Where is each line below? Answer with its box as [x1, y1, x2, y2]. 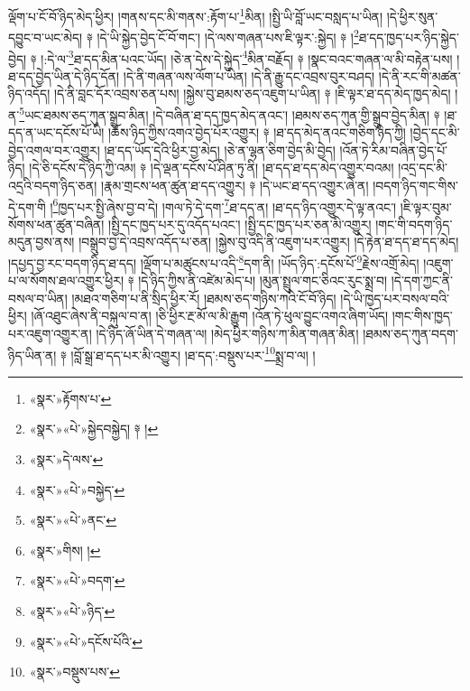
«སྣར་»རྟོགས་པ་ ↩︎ [29, 388, 112, 407]
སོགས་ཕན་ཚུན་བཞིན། [8, 214, 105, 233]
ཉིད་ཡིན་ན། [8, 345, 57, 364]
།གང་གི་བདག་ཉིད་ [375, 214, 453, 233]
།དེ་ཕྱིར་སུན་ [386, 6, 438, 25]
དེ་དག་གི [8, 197, 46, 216]
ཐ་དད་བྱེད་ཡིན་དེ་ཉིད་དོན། [8, 66, 120, 85]
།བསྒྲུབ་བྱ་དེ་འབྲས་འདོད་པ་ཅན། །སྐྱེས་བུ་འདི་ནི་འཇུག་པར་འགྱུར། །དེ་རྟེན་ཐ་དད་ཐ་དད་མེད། [78, 232, 459, 251]
